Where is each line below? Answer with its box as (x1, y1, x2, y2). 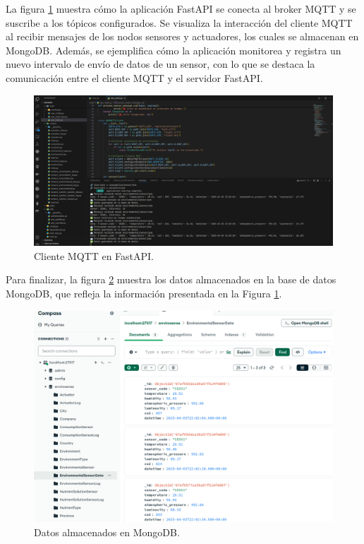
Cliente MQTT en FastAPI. (34, 248, 154, 263)
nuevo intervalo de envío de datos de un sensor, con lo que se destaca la (6, 57, 315, 71)
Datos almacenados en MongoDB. (34, 524, 180, 539)
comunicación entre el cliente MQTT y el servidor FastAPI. (6, 70, 263, 85)
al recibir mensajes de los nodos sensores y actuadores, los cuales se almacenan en (6, 29, 359, 44)
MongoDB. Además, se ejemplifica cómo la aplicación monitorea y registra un (6, 42, 341, 57)
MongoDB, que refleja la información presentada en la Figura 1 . (6, 286, 282, 300)
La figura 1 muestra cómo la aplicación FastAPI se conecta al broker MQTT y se (6, 1, 356, 16)
